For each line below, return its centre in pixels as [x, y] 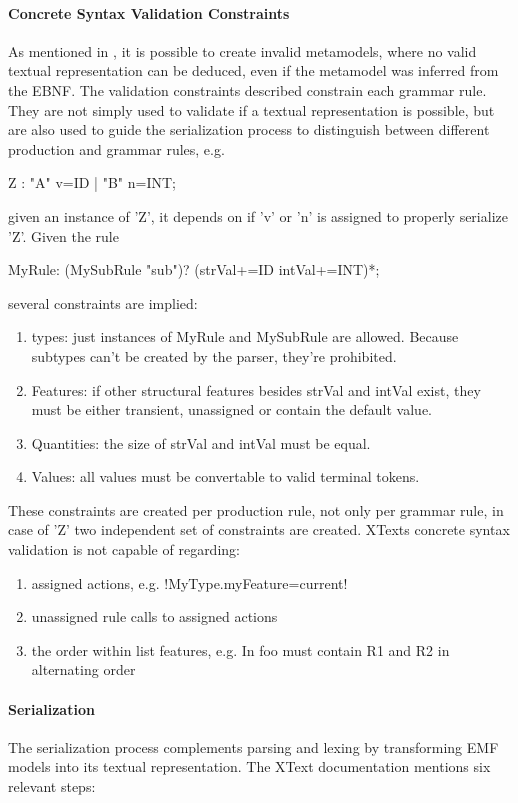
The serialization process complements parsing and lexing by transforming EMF [253, 746]
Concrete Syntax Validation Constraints [149, 12]
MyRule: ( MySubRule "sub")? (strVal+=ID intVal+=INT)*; [194, 269]
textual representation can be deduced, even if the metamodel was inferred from [253, 70]
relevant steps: [52, 786]
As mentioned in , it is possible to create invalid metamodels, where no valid [242, 50]
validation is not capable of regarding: [124, 549]
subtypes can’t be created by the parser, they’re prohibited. [214, 355]
